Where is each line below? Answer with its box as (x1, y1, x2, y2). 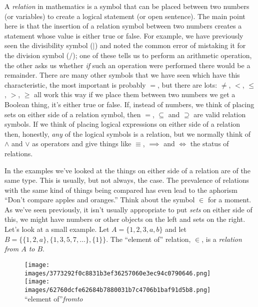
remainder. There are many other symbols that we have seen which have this (4, 70, 240, 80)
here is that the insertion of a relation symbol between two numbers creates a (4, 21, 242, 31)
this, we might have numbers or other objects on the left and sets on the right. (4, 214, 245, 224)
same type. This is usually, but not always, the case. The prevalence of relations (4, 175, 249, 185)
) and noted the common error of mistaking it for (94, 40, 246, 51)
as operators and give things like (32, 138, 131, 149)
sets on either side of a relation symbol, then (4, 109, 141, 119)
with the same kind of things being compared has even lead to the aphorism (4, 184, 237, 195)
